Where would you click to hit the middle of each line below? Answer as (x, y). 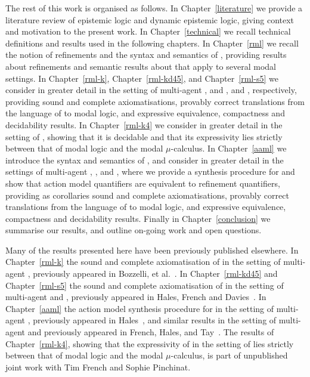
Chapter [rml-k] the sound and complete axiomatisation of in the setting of (143, 262)
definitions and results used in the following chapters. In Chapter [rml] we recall (152, 43)
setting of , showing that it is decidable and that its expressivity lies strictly (144, 136)
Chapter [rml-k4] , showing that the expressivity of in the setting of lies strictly (150, 343)
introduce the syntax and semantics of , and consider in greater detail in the (145, 160)
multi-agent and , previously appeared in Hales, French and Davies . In (136, 297)
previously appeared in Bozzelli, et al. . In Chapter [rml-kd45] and (155, 274)
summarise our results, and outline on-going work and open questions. (134, 230)
